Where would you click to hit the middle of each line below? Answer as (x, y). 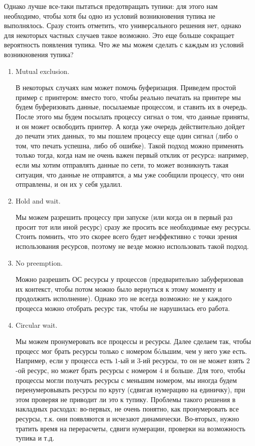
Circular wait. (36, 325)
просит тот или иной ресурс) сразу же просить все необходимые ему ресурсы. (133, 226)
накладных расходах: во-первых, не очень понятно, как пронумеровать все (127, 409)
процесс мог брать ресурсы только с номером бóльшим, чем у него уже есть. (131, 351)
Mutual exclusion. (42, 71)
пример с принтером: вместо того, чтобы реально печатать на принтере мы (128, 97)
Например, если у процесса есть (64, 360)
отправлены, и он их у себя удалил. (69, 184)
